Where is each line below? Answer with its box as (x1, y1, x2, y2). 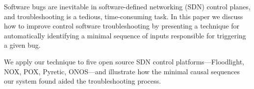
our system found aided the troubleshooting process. (4, 76, 161, 86)
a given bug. (4, 40, 41, 50)
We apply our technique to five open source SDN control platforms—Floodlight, (4, 56, 244, 66)
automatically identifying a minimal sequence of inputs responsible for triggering (4, 30, 246, 40)
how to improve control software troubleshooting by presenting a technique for (4, 21, 239, 31)
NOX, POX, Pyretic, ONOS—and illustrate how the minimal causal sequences (4, 66, 240, 76)
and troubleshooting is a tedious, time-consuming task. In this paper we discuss (4, 11, 243, 21)
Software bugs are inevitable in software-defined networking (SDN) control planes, (4, 1, 251, 11)
